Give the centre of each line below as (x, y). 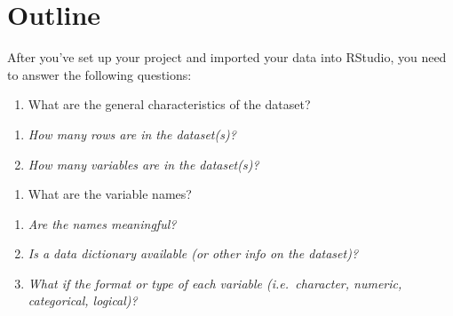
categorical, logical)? (83, 300)
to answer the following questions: (99, 74)
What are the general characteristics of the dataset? (169, 104)
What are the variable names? (110, 194)
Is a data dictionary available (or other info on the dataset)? (193, 253)
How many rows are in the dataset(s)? (132, 134)
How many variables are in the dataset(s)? (143, 164)
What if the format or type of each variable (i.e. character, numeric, (215, 283)
